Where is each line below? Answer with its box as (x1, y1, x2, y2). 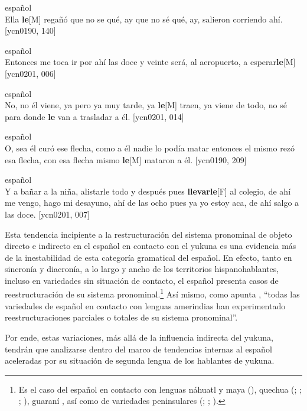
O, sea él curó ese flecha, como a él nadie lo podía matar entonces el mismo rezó (5, 141, 295, 154)
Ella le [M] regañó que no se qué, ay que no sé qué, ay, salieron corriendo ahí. (5, 12, 283, 25)
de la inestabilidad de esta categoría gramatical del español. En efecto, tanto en (5, 251, 292, 263)
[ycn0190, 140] (5, 24, 56, 37)
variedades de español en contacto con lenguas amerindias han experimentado (5, 299, 286, 312)
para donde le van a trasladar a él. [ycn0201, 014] (5, 110, 184, 122)
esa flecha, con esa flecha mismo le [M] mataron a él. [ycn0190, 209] (5, 153, 247, 166)
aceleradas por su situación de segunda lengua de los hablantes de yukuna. (5, 354, 275, 367)
